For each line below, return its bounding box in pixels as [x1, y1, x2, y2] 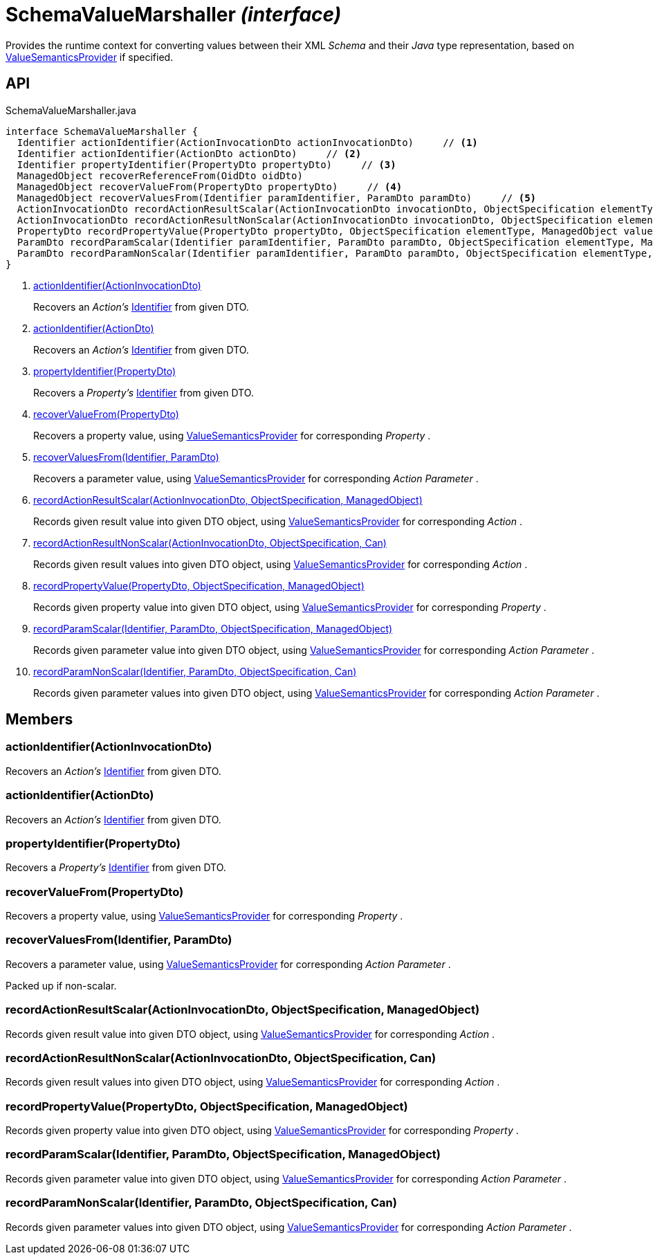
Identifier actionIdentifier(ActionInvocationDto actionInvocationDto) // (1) [17, 136, 478, 148]
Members [6, 711, 73, 729]
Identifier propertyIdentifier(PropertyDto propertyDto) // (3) [17, 158, 396, 170]
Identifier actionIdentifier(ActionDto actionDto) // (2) [17, 147, 362, 159]
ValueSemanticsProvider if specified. [6, 51, 174, 63]
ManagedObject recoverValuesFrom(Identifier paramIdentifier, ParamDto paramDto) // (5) [17, 192, 537, 203]
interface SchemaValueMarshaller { [6, 125, 199, 137]
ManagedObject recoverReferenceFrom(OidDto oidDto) [17, 170, 303, 181]
